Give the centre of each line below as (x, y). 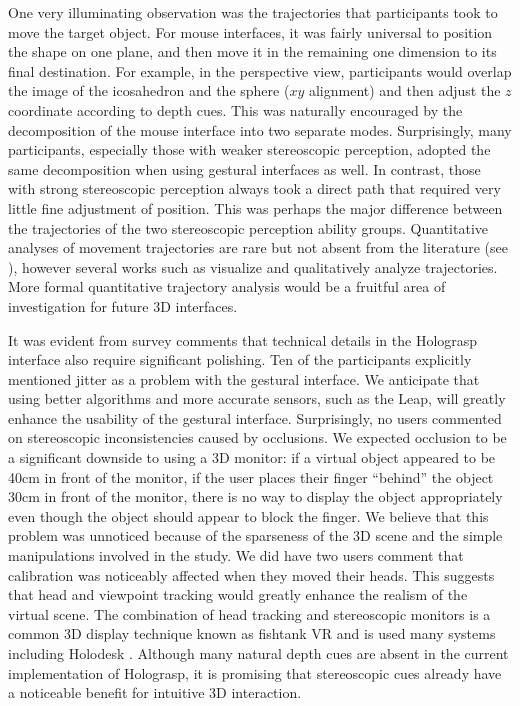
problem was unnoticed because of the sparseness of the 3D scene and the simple (255, 535)
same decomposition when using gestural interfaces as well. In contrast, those (244, 168)
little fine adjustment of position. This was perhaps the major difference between (255, 207)
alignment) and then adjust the (404, 90)
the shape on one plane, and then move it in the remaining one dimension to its (252, 51)
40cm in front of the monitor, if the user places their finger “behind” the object (251, 476)
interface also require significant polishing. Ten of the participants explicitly (240, 359)
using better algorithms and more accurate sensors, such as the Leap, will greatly (257, 398)
